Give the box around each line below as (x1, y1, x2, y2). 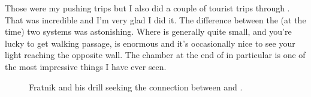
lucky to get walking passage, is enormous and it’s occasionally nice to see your (5, 37, 295, 49)
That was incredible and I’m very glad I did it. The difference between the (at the (5, 13, 306, 26)
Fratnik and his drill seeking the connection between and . (29, 80, 243, 93)
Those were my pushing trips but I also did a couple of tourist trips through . (5, 2, 290, 14)
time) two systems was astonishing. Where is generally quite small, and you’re (5, 25, 292, 38)
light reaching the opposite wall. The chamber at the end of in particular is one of (5, 48, 306, 61)
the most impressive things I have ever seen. (5, 60, 167, 72)
